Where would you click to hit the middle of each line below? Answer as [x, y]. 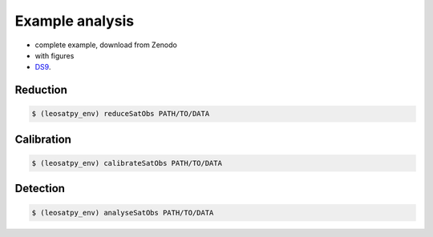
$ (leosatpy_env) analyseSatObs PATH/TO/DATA [123, 213]
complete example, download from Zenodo [106, 45]
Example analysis [75, 21]
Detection [40, 189]
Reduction [41, 90]
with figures [55, 55]
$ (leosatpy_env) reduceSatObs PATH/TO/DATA [121, 114]
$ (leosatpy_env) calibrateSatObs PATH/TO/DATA [127, 163]
